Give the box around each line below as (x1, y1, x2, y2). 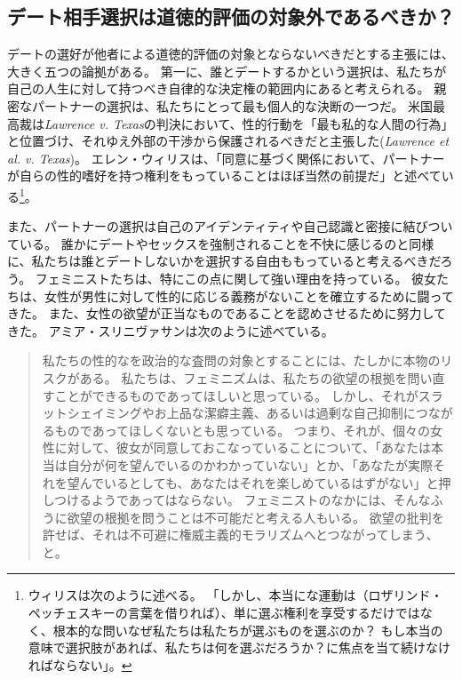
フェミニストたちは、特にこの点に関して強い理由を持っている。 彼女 (35, 268, 437, 287)
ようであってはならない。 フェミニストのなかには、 (91, 491, 394, 509)
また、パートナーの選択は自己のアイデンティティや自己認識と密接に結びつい (7, 217, 453, 236)
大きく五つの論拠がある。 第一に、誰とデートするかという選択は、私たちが (7, 61, 447, 80)
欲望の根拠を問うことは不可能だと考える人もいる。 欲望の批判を (67, 507, 444, 526)
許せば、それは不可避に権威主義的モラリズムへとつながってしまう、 (42, 525, 439, 544)
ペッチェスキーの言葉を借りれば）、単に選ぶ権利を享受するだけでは (28, 603, 420, 622)
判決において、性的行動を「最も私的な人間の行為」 (155, 114, 454, 132)
